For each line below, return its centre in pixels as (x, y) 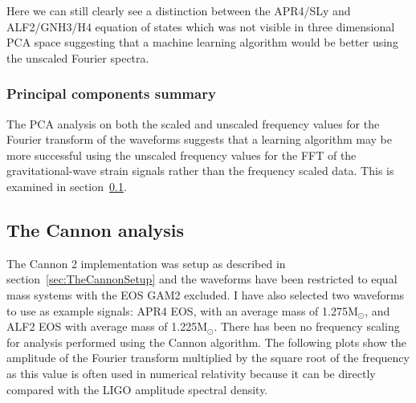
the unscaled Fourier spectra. (78, 57)
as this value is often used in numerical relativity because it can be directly (191, 373)
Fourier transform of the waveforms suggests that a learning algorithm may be (199, 139)
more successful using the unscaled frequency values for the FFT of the (181, 155)
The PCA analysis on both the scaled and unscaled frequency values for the (193, 123)
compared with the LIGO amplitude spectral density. (137, 389)
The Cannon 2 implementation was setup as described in (146, 263)
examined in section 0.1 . (67, 186)
